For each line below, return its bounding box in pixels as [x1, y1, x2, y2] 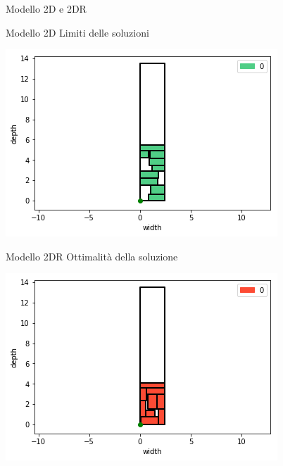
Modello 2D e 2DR [6, 1, 87, 15]
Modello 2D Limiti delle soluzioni [6, 25, 149, 39]
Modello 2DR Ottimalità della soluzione [6, 248, 178, 263]
